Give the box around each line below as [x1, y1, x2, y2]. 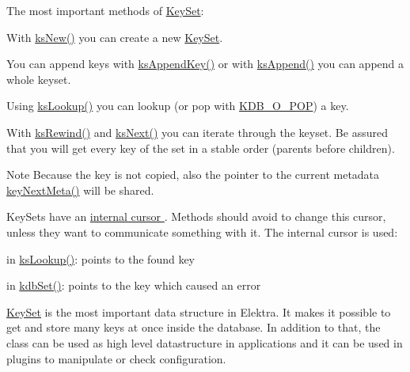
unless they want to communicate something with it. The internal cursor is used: [6, 223, 398, 240]
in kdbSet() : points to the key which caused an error [6, 277, 261, 294]
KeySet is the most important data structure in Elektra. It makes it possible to [6, 303, 391, 320]
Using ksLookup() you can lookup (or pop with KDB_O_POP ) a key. [6, 97, 349, 114]
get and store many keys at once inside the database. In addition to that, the [6, 319, 381, 336]
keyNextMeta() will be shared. [6, 181, 154, 198]
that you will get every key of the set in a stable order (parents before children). [6, 139, 395, 156]
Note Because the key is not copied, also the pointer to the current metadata [6, 166, 380, 183]
